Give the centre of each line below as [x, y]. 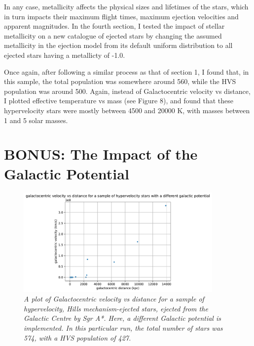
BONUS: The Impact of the [101, 154]
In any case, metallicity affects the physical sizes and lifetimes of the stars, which [126, 6]
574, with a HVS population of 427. [77, 337]
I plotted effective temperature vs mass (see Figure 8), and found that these [119, 101]
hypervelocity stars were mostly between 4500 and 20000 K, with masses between [127, 110]
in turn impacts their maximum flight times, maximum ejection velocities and [121, 16]
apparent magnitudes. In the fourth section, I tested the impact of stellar [114, 26]
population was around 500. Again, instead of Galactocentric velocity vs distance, [127, 91]
